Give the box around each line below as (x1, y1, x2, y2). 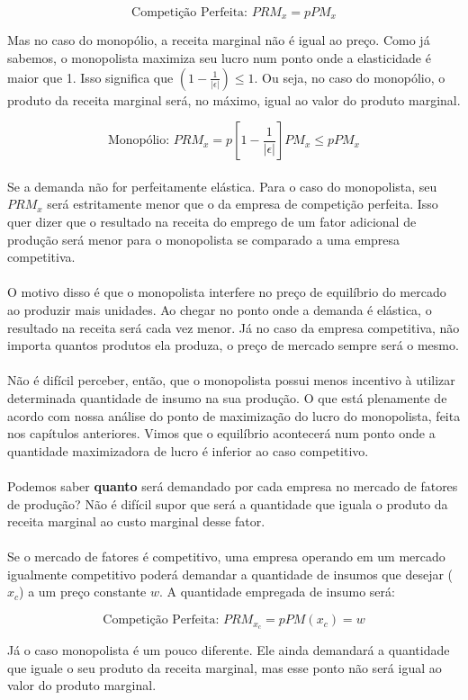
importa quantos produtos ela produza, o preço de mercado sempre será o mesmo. (7, 336, 459, 354)
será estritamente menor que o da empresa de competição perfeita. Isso (47, 194, 438, 213)
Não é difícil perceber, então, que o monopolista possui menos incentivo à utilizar (7, 371, 455, 390)
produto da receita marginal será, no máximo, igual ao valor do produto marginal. (7, 90, 461, 109)
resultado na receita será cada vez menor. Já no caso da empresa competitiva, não (7, 318, 460, 337)
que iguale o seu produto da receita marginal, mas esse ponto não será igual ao (7, 658, 442, 677)
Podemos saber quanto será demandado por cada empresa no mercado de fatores (7, 476, 458, 495)
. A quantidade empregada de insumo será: (159, 582, 395, 601)
